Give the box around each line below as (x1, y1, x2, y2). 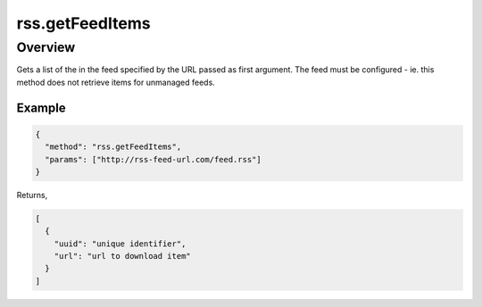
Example (16, 100, 66, 115)
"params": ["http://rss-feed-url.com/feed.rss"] (45, 154, 262, 164)
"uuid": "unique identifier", (54, 238, 187, 249)
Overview (16, 39, 76, 55)
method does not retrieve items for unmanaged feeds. (16, 77, 216, 87)
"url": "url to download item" (54, 251, 191, 261)
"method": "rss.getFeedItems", (45, 142, 182, 152)
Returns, (16, 189, 48, 200)
